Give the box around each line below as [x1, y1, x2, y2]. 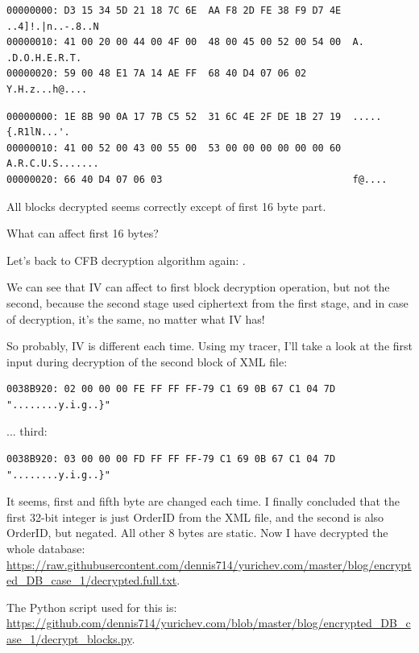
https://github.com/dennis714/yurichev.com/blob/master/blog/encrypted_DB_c [6, 614, 411, 631]
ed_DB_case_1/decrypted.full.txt [6, 572, 177, 589]
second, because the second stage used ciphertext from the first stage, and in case [6, 294, 409, 311]
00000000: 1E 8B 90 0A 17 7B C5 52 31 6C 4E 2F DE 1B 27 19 [6, 110, 342, 122]
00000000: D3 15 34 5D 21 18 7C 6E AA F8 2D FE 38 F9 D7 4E [6, 5, 342, 16]
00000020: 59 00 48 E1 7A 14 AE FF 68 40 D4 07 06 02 [6, 68, 307, 80]
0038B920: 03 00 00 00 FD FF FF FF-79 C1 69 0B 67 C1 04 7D [6, 453, 336, 465]
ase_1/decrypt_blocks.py [6, 630, 132, 647]
